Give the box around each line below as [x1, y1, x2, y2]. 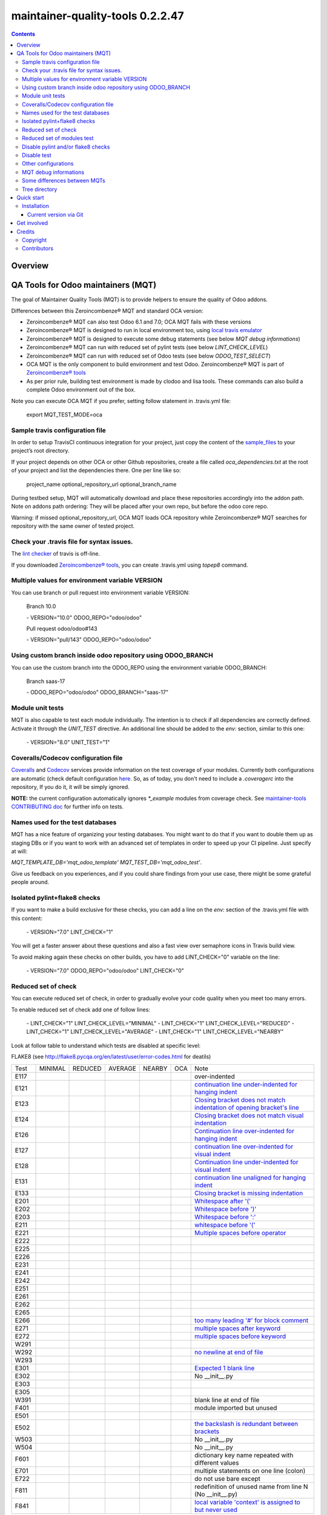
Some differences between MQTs [22, 177, 105, 184]
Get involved [16, 219, 48, 227]
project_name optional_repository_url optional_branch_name [26, 481, 177, 488]
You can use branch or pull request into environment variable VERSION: [11, 588, 190, 596]
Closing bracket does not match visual [194, 1111, 304, 1119]
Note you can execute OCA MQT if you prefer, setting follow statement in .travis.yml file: [11, 397, 231, 404]
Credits [16, 228, 35, 235]
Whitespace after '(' [194, 1197, 251, 1205]
